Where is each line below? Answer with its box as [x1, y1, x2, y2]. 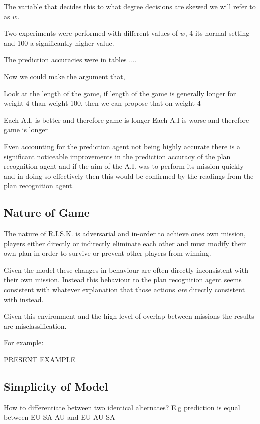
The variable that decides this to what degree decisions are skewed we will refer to [4, 1, 256, 11]
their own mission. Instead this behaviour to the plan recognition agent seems [4, 274, 242, 285]
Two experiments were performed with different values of [4, 28, 178, 38]
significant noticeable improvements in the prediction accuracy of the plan [4, 151, 231, 161]
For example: [4, 337, 44, 348]
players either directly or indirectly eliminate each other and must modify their [4, 238, 246, 248]
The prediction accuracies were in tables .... [4, 54, 137, 65]
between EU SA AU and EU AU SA [4, 412, 115, 422]
